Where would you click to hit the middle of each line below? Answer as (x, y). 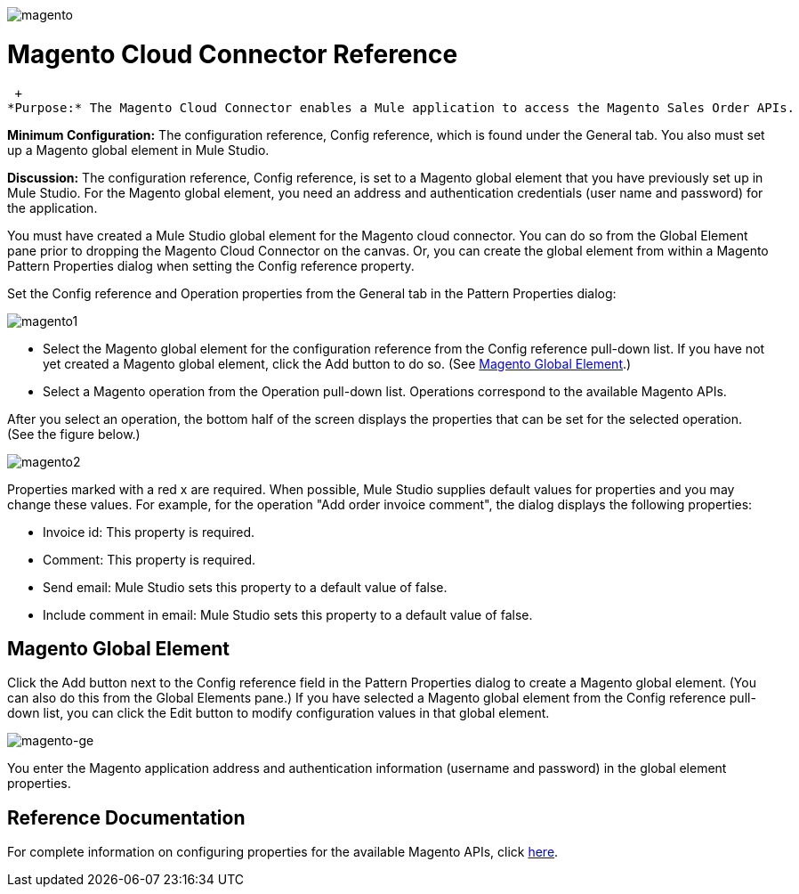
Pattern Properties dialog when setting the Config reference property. (211, 265)
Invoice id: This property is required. (149, 532)
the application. (52, 207)
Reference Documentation (126, 817)
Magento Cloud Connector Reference (233, 54)
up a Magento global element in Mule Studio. (138, 150)
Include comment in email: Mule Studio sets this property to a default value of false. (288, 614)
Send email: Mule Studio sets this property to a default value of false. (245, 587)
